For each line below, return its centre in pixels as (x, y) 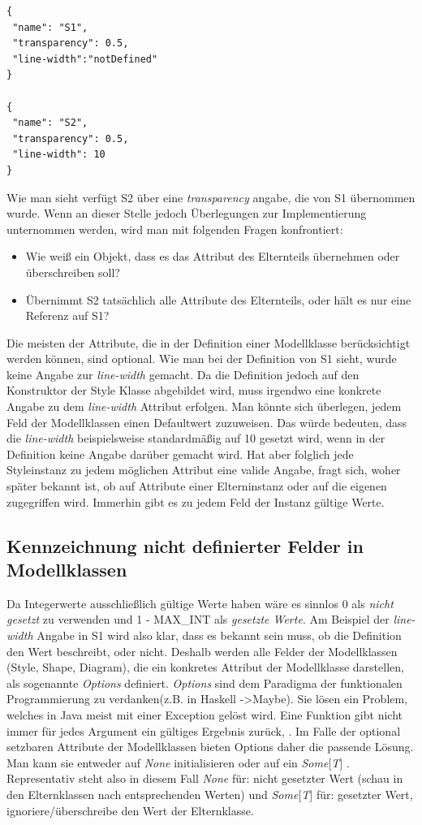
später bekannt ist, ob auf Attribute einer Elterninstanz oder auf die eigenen (197, 486)
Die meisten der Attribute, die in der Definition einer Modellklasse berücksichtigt (209, 342)
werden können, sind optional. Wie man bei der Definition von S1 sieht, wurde (202, 359)
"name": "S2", (50, 123)
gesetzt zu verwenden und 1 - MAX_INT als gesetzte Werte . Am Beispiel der (198, 619)
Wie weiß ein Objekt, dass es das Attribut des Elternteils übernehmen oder (213, 256)
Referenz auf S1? (67, 315)
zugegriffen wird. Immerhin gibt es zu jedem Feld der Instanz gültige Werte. (196, 501)
